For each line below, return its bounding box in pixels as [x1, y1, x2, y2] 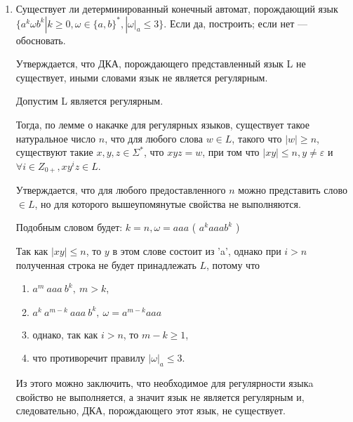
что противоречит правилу [32, 350, 145, 365]
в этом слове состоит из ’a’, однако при [112, 243, 281, 258]
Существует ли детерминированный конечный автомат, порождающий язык [15, 1, 338, 15]
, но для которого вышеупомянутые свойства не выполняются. [34, 196, 301, 211]
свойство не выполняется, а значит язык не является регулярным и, [15, 389, 305, 404]
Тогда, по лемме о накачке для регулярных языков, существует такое [15, 117, 309, 131]
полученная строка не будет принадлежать [15, 257, 197, 272]
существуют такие [15, 145, 93, 159]
